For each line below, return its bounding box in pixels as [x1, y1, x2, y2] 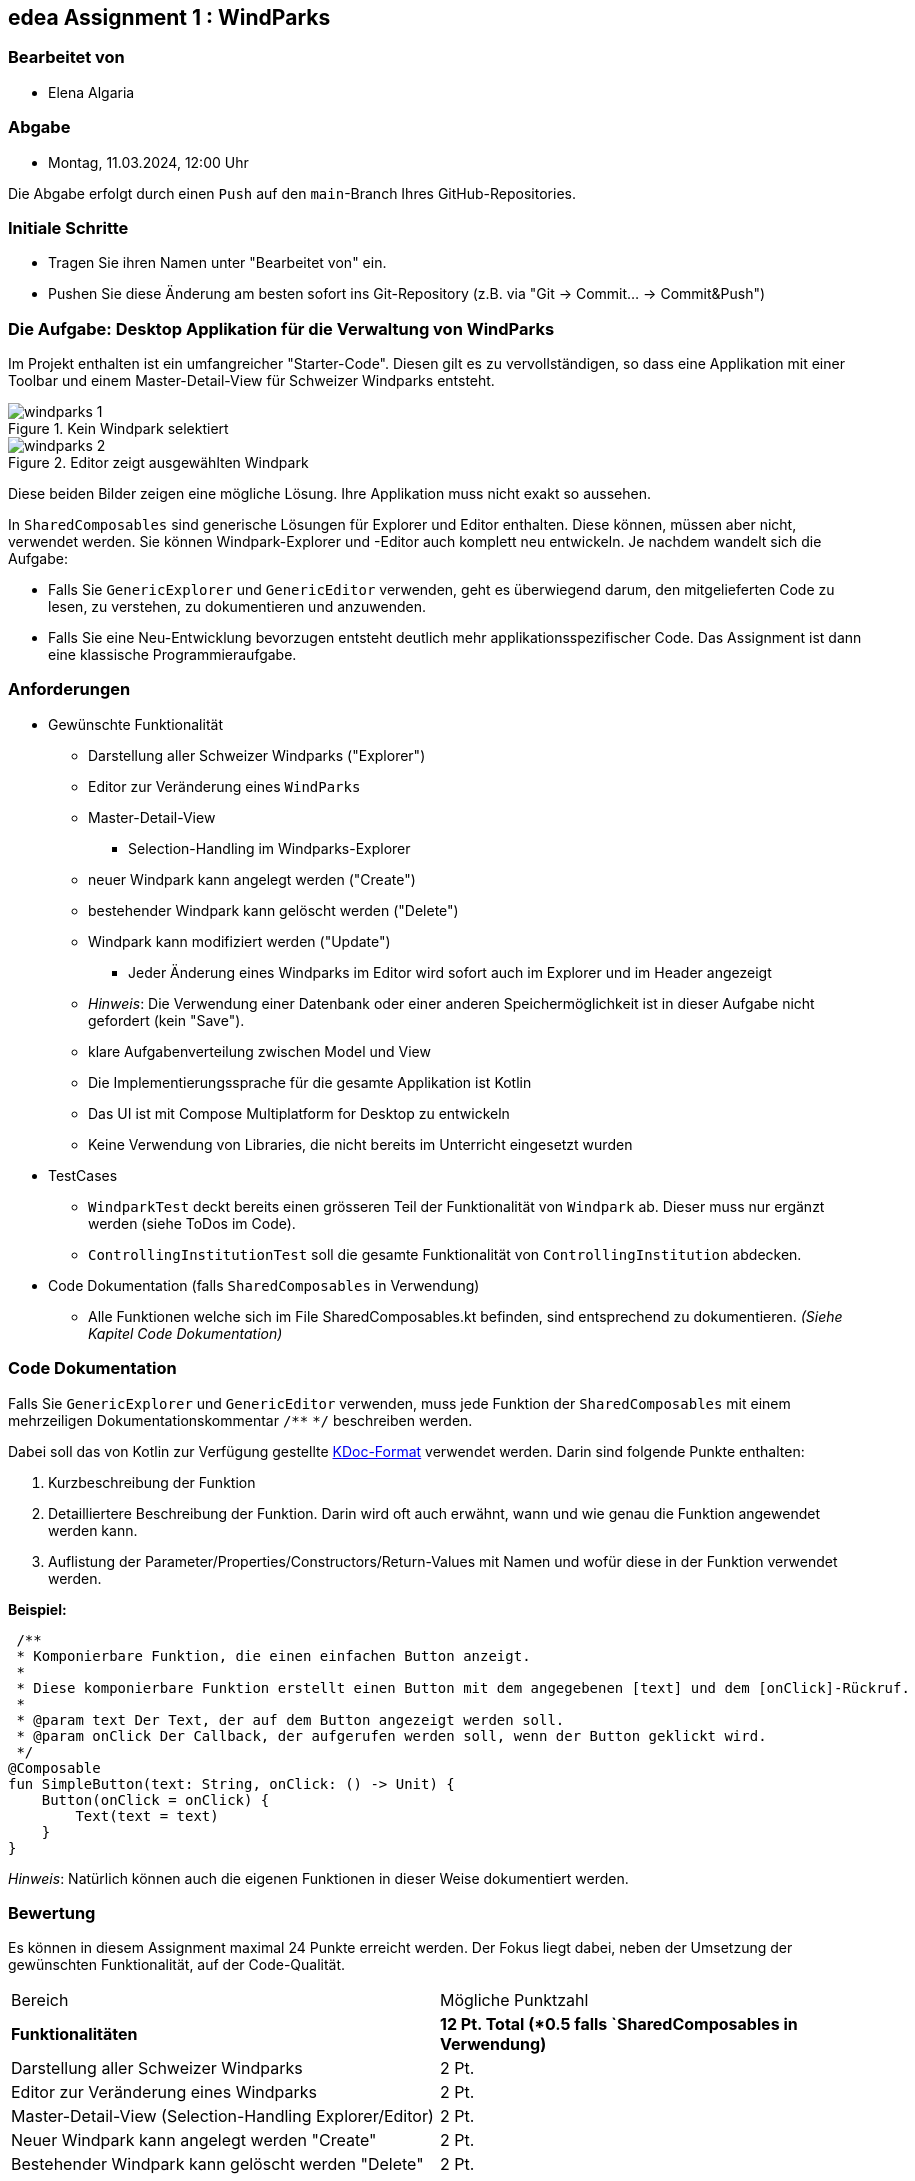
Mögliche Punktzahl [440, 1990, 589, 2011]
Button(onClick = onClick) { [41, 1791, 270, 1808]
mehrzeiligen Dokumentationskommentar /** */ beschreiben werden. [8, 1411, 473, 1429]
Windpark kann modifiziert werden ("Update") [88, 932, 391, 950]
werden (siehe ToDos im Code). [88, 1214, 296, 1232]
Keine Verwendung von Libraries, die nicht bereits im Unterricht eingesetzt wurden [88, 1135, 633, 1153]
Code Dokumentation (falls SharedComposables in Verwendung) [48, 1276, 480, 1294]
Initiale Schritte [8, 217, 129, 238]
